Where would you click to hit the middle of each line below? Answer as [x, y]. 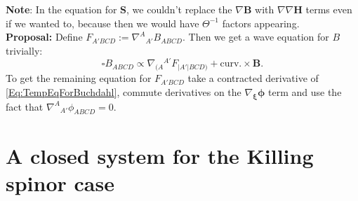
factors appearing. [261, 23]
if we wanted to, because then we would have [102, 23]
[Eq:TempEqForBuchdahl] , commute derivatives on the [124, 91]
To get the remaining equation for [79, 78]
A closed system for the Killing [160, 155]
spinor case [60, 182]
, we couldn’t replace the [179, 9]
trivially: [24, 50]
